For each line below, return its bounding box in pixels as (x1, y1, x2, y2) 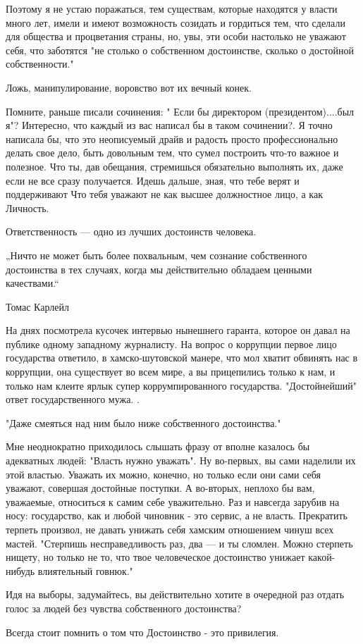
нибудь (6, 563, 35, 578)
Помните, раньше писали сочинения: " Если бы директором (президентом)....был (6, 104, 355, 118)
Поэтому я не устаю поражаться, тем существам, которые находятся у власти (6, 1, 338, 16)
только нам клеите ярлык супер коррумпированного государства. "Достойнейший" (6, 378, 357, 392)
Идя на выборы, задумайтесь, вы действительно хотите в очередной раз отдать (6, 587, 345, 602)
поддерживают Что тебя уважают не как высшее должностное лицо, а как (6, 187, 323, 202)
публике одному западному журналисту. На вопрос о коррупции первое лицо (6, 336, 337, 351)
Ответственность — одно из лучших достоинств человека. (6, 224, 257, 239)
